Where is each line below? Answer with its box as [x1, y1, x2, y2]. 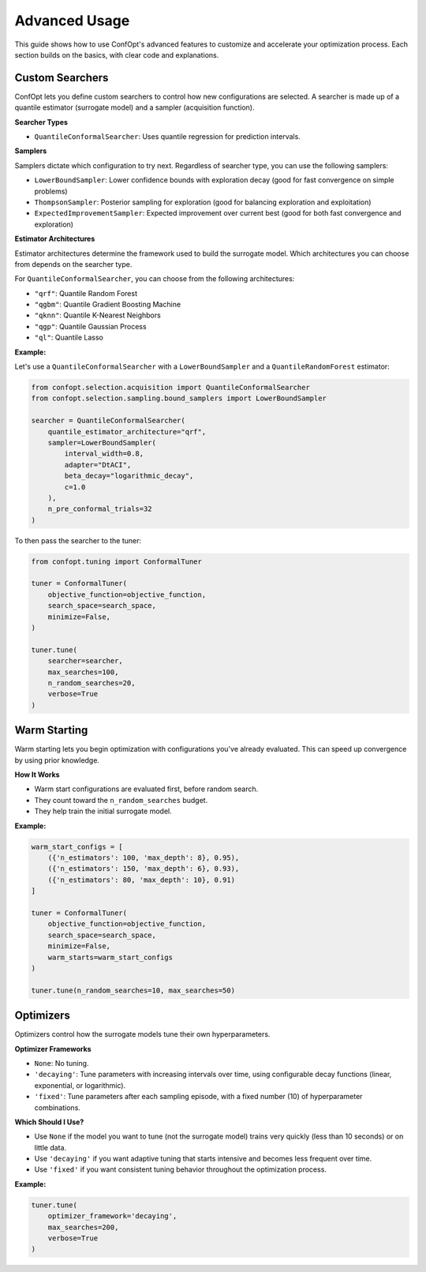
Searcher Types [14, 117, 69, 126]
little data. [34, 1143, 67, 1152]
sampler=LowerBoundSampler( [47, 438, 157, 447]
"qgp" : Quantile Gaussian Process [34, 321, 147, 331]
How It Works [14, 770, 60, 779]
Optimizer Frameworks [14, 1044, 92, 1053]
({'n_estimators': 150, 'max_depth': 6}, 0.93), [47, 865, 240, 873]
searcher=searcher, [47, 656, 124, 666]
